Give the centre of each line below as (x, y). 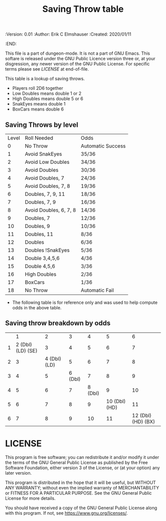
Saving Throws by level (42, 125)
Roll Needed (39, 138)
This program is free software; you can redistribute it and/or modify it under (82, 457)
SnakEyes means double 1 (39, 104)
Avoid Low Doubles (47, 162)
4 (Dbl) (53, 359)
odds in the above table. (37, 308)
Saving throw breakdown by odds (58, 323)
